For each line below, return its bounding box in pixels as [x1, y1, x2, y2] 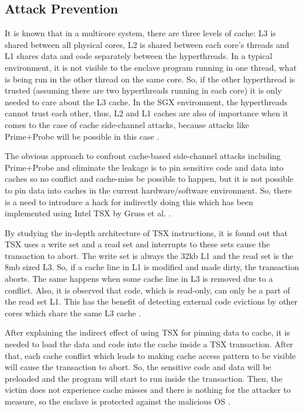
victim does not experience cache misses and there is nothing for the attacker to [5, 384, 291, 396]
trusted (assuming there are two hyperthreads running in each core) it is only [5, 84, 282, 96]
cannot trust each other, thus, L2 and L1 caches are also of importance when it [5, 107, 288, 119]
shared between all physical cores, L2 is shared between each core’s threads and [5, 38, 289, 50]
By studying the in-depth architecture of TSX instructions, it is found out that [5, 226, 288, 239]
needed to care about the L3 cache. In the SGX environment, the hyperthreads [5, 95, 288, 108]
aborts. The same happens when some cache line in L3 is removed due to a [5, 272, 273, 285]
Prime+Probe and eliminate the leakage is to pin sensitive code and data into [5, 161, 284, 173]
